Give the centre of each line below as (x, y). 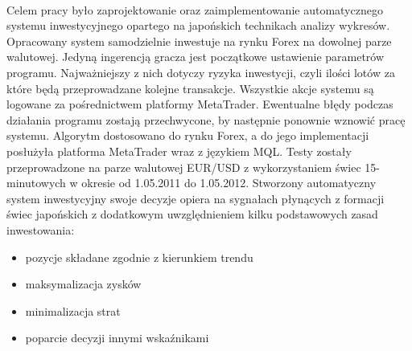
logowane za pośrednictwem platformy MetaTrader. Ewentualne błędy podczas (200, 104)
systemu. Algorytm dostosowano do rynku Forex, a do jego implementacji (188, 135)
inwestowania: (41, 229)
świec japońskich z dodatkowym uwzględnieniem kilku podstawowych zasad (192, 214)
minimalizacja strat (73, 310)
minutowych (36, 183)
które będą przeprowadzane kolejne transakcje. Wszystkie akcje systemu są (190, 88)
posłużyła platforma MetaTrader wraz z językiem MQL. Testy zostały (179, 151)
